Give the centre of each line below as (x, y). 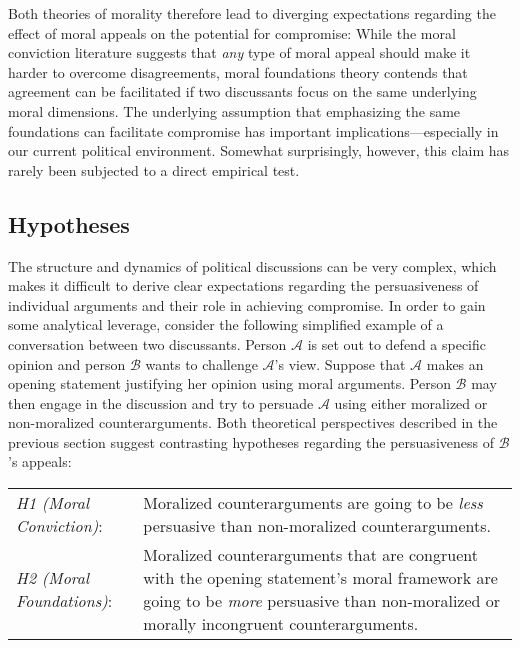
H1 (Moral (53, 503)
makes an (455, 363)
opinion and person (67, 363)
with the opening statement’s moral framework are (320, 578)
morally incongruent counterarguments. (281, 624)
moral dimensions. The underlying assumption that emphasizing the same (234, 110)
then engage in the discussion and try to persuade (161, 402)
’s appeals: (40, 461)
